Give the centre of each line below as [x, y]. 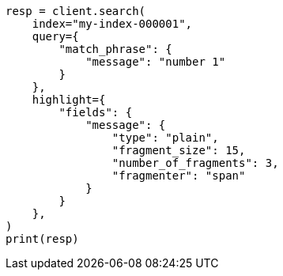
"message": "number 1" [156, 62]
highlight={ [69, 100]
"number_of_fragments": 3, [195, 163]
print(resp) [42, 239]
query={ [55, 36]
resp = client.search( [76, 11]
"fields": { [96, 112]
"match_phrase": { [115, 49]
